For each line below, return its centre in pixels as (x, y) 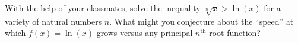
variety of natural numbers (53, 21)
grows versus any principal (145, 33)
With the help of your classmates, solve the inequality (103, 8)
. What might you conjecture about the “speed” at (202, 21)
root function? (235, 33)
